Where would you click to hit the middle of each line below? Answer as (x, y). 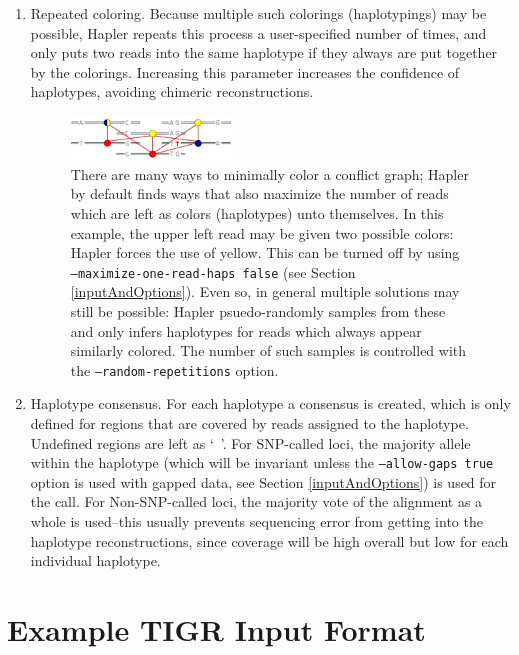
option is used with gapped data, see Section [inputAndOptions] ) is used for (263, 481)
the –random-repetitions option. (174, 369)
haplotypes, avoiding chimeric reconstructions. (172, 91)
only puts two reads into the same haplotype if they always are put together (264, 52)
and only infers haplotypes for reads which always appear (246, 330)
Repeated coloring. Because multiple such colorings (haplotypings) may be (258, 13)
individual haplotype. (95, 560)
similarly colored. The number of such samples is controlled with (268, 350)
